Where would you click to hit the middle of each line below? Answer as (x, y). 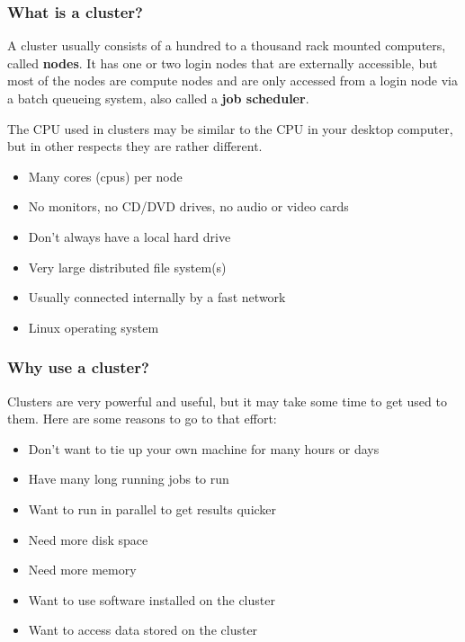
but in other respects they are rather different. (135, 146)
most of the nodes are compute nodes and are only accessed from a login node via (232, 80)
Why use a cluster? (78, 367)
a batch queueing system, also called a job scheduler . (158, 98)
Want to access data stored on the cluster (143, 630)
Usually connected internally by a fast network (157, 297)
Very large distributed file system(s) (127, 267)
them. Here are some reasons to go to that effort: (142, 419)
